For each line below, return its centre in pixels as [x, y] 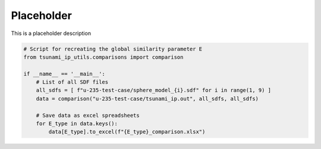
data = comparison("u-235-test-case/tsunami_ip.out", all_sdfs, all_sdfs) [147, 99]
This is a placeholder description [51, 33]
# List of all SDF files [72, 82]
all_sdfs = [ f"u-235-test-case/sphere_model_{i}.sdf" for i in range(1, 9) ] [154, 90]
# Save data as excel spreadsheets [88, 115]
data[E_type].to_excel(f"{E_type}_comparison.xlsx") [127, 132]
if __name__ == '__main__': [64, 74]
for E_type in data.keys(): [77, 124]
